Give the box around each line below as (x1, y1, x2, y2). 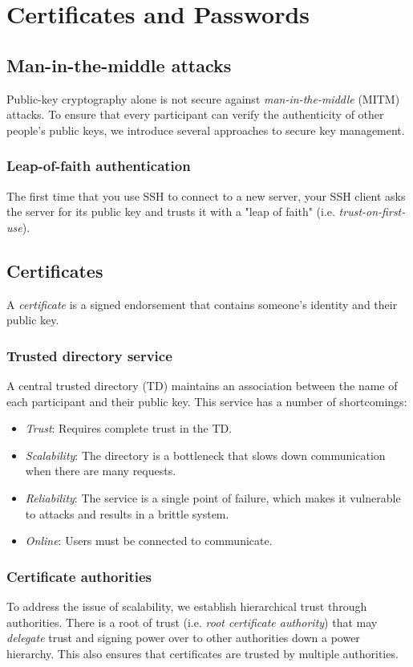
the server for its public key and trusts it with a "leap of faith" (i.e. (6, 203, 335, 220)
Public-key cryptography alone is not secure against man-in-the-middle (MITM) (6, 90, 400, 107)
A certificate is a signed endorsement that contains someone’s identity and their (6, 295, 398, 312)
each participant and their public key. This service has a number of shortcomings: (6, 392, 407, 409)
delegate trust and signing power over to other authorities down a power (6, 629, 360, 646)
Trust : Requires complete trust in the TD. (25, 420, 233, 437)
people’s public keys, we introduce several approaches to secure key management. (6, 121, 405, 138)
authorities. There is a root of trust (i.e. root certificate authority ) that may (6, 613, 378, 630)
